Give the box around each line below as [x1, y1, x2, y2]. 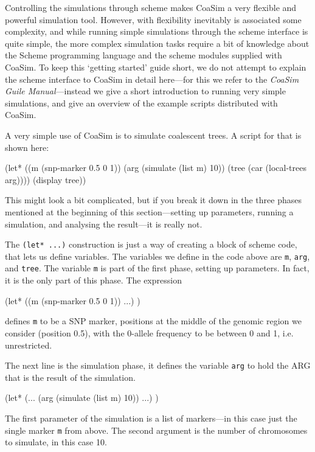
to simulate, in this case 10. [5, 436, 107, 448]
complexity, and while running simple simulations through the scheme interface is [5, 25, 308, 38]
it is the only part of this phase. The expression [5, 274, 182, 287]
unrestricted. [5, 338, 52, 351]
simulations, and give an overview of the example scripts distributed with [5, 96, 278, 109]
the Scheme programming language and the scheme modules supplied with [5, 49, 282, 61]
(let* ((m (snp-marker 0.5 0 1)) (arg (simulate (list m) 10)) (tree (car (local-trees [5, 161, 306, 174]
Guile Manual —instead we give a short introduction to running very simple [5, 85, 286, 97]
